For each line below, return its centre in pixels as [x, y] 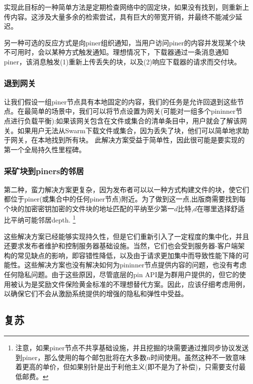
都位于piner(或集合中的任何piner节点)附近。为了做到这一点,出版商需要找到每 [125, 199]
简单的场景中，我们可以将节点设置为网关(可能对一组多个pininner [133, 111]
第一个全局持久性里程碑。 [45, 149]
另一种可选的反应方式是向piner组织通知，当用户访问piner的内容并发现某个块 [125, 42]
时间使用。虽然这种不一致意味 [198, 357]
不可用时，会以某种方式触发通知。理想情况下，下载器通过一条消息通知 [116, 52]
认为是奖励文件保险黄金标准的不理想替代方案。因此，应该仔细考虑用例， [133, 284]
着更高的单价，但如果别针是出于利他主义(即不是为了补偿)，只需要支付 [127, 367]
